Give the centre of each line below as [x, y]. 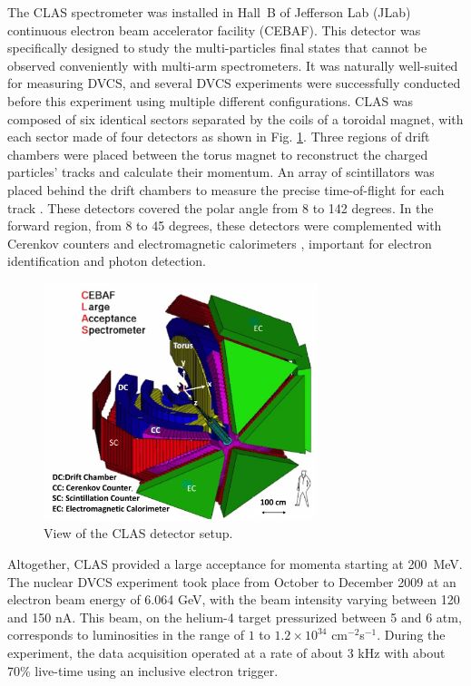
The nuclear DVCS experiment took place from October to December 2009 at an [232, 581]
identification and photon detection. [107, 261]
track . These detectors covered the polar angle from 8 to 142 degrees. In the [221, 207]
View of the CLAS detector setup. [138, 533]
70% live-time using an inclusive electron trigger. [143, 670]
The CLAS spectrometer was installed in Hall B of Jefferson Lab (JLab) [209, 12]
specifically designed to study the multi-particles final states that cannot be [217, 48]
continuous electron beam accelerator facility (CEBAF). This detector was [214, 29]
